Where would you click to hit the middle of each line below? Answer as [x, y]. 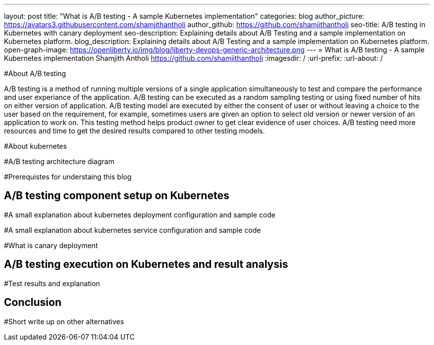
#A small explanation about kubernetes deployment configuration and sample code [140, 215]
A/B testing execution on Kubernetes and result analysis [146, 264]
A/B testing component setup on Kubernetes [117, 196]
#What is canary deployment [51, 245]
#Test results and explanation [52, 283]
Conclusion [33, 302]
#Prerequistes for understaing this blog [68, 177]
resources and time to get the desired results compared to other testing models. [135, 131]
